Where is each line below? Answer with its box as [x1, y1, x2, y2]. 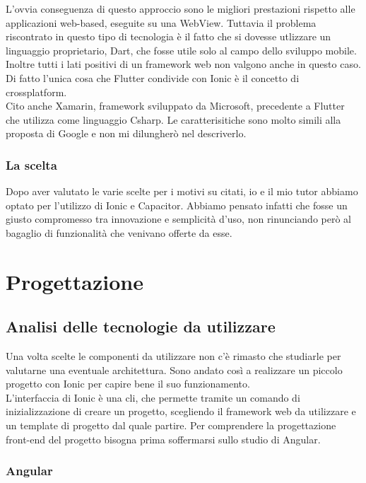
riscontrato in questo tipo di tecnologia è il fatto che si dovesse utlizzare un [6, 29, 331, 44]
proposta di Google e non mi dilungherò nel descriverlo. [6, 126, 247, 141]
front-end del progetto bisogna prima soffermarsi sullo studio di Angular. [6, 431, 321, 446]
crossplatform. [6, 84, 67, 99]
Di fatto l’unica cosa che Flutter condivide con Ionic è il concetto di [6, 70, 300, 85]
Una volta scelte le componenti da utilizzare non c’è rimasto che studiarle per [6, 349, 341, 363]
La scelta [6, 156, 57, 173]
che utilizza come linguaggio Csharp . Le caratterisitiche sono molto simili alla [6, 112, 341, 127]
